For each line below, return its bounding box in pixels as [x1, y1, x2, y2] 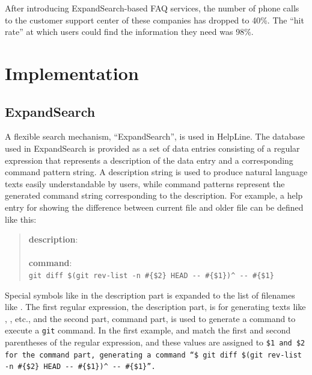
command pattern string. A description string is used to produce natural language [5, 166, 308, 178]
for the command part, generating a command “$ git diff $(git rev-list [5, 350, 302, 359]
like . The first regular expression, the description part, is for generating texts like [5, 300, 306, 313]
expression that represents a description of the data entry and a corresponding [5, 153, 293, 166]
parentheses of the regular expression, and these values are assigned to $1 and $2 [5, 335, 305, 348]
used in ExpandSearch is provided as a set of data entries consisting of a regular [5, 141, 300, 154]
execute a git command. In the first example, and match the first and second [5, 324, 291, 336]
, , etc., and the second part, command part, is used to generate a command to [5, 312, 296, 324]
